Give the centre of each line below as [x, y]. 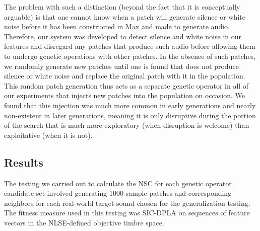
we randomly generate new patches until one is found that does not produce [121, 66]
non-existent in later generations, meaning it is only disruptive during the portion [130, 115]
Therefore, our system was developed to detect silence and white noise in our [123, 36]
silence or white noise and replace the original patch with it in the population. [125, 76]
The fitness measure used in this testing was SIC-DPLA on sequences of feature [127, 213]
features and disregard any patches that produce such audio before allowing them [130, 46]
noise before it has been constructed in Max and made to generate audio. [117, 26]
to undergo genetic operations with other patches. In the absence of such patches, [130, 56]
